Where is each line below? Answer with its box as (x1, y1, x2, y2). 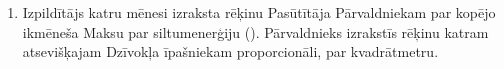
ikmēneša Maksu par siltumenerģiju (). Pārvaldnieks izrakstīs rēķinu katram (22, 21, 489, 42)
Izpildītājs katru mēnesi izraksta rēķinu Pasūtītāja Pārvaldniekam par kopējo (22, 2, 496, 22)
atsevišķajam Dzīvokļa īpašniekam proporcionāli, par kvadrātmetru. (22, 41, 439, 62)
